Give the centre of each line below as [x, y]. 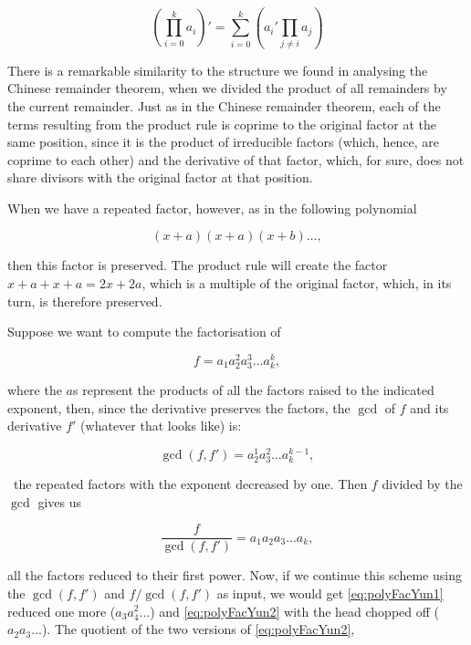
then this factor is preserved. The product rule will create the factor [198, 265]
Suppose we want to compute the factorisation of [144, 332]
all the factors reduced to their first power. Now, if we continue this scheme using [235, 575]
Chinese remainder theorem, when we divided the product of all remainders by [227, 88]
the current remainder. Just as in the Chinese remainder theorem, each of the [224, 105]
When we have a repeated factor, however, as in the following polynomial [212, 208]
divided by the [422, 484]
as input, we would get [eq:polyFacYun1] [330, 593]
